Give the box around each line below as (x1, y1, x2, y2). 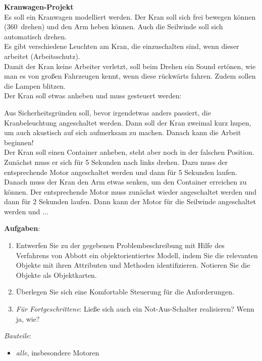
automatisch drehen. (4, 31, 67, 41)
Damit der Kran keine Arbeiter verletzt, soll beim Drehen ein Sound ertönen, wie (4, 61, 256, 71)
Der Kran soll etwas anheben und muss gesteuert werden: (4, 90, 182, 101)
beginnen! (4, 137, 34, 147)
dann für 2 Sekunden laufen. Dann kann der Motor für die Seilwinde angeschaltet (4, 196, 256, 207)
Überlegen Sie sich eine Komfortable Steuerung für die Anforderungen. (16, 286, 234, 297)
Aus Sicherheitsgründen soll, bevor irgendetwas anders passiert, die (4, 107, 211, 117)
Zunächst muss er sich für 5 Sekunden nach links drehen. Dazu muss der (4, 156, 228, 167)
